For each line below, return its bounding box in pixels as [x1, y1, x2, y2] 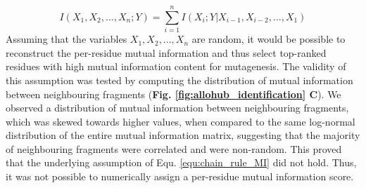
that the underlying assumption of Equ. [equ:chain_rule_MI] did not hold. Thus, [6, 155, 357, 170]
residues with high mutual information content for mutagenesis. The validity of [6, 59, 346, 74]
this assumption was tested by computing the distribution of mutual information [6, 72, 353, 87]
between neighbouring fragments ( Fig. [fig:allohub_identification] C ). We [6, 86, 341, 101]
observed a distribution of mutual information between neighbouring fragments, [6, 100, 349, 115]
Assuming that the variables [6, 32, 127, 46]
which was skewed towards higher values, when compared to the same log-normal [6, 114, 355, 128]
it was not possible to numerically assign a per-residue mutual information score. [6, 169, 354, 184]
